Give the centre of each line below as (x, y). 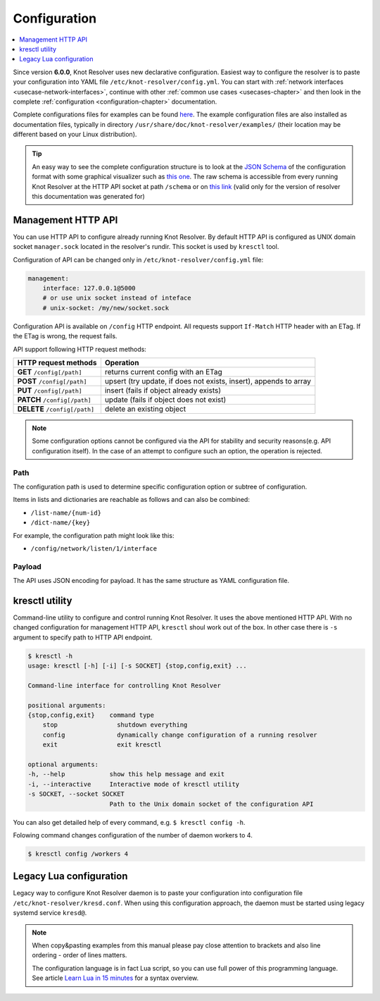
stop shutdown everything (115, 725)
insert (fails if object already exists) (163, 391)
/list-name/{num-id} (66, 512)
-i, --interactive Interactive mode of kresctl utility (134, 784)
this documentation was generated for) (89, 197)
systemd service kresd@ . (50, 913)
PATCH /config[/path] (54, 400)
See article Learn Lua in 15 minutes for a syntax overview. (115, 978)
